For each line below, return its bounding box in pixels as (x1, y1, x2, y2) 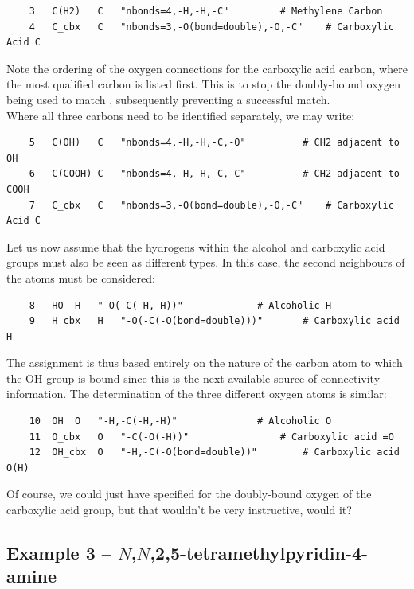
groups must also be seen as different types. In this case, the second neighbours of (6, 254, 405, 271)
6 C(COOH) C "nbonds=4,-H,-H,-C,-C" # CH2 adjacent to (29, 168, 400, 180)
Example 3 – (6, 540, 111, 565)
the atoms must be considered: (6, 269, 155, 286)
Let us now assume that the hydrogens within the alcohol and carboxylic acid (6, 238, 385, 255)
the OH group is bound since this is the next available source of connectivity (6, 369, 381, 386)
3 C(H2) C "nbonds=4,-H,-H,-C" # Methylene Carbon (29, 6, 383, 17)
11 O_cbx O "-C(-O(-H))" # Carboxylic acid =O (29, 431, 394, 443)
